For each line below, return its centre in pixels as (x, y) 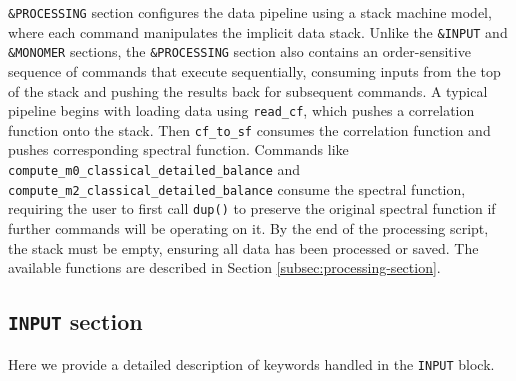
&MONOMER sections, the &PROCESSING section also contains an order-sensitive (239, 51)
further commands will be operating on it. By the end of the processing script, (248, 228)
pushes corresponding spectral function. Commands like (178, 149)
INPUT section (75, 321)
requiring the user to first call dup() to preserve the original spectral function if (252, 208)
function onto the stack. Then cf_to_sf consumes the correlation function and (249, 129)
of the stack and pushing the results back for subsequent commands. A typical (248, 90)
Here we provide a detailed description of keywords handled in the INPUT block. (251, 363)
